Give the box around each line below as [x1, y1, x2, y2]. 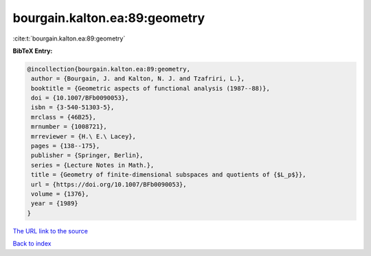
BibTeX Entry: [12, 47, 53, 55]
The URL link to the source [12, 226, 89, 235]
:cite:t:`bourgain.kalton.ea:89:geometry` [12, 34, 126, 43]
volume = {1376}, [31, 190, 89, 198]
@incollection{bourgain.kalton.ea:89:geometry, [27, 65, 190, 73]
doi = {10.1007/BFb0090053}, [31, 94, 129, 102]
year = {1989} [31, 200, 78, 207]
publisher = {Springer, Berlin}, [31, 152, 144, 159]
